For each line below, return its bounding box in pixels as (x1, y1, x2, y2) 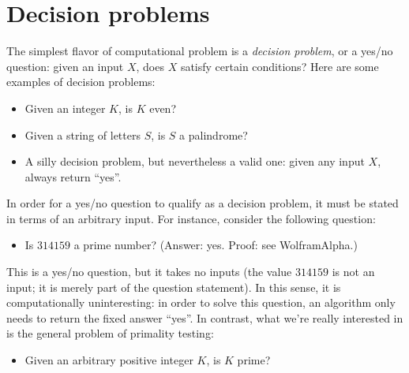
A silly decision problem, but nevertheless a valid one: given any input (24, 153, 365, 170)
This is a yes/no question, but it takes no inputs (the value (6, 263, 292, 280)
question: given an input (6, 58, 124, 74)
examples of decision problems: (6, 73, 156, 90)
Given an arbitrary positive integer (24, 352, 193, 368)
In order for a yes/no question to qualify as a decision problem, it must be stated (6, 195, 399, 211)
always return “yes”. (24, 168, 122, 185)
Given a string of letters (24, 126, 141, 143)
